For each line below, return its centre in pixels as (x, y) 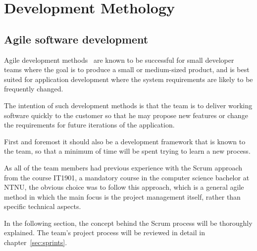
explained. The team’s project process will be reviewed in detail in (104, 232)
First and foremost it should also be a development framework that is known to (125, 141)
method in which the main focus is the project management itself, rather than (122, 196)
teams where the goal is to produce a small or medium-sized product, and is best (127, 69)
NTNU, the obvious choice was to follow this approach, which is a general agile (124, 187)
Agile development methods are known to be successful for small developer (119, 60)
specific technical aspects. (43, 206)
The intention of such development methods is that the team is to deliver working (128, 105)
